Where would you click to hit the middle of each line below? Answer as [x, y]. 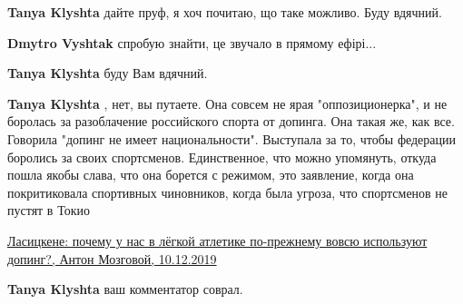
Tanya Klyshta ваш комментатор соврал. [125, 289]
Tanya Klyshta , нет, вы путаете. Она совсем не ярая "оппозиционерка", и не [227, 103]
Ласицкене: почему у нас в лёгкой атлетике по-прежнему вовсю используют [217, 240]
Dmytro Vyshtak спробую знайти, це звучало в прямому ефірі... [192, 42]
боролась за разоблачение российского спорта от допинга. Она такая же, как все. [231, 121]
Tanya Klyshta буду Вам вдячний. [108, 73]
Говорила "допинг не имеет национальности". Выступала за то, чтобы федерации [232, 138]
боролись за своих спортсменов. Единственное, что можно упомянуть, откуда [222, 157]
